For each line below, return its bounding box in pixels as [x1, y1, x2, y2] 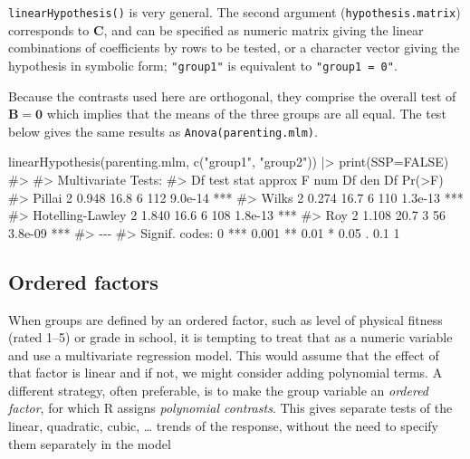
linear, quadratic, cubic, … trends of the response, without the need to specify [8, 416, 438, 435]
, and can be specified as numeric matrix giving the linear [103, 20, 424, 39]
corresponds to [8, 20, 90, 39]
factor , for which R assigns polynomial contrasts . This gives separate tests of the [8, 398, 453, 417]
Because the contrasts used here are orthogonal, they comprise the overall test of [8, 86, 456, 105]
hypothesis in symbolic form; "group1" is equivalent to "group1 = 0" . [8, 55, 398, 74]
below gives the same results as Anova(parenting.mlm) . [8, 121, 318, 140]
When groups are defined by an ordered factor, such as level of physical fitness [8, 310, 443, 329]
